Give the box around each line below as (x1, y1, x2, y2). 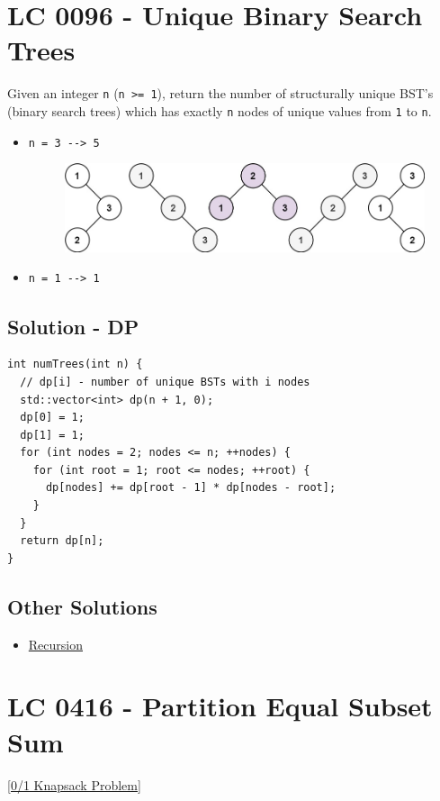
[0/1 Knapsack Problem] (7, 775, 141, 794)
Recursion (28, 634, 83, 653)
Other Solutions (7, 592, 157, 620)
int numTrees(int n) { (7, 358, 143, 371)
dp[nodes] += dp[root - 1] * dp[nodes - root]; (45, 481, 337, 495)
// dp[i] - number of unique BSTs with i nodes (20, 375, 310, 388)
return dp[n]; (20, 534, 104, 548)
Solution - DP (7, 312, 139, 340)
